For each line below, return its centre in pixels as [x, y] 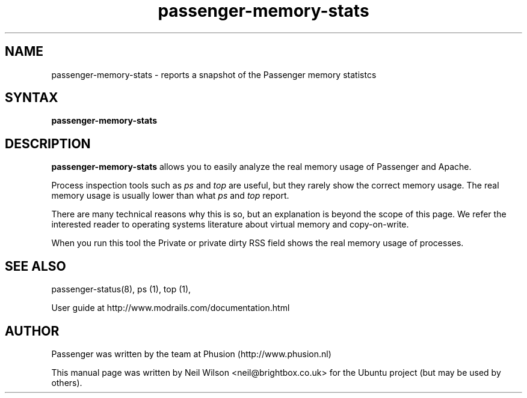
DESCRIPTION [48, 143]
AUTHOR [32, 331]
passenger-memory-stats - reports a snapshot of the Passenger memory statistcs [214, 74]
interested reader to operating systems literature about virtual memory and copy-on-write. [230, 225]
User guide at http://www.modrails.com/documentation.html [171, 308]
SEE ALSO [35, 266]
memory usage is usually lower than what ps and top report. [170, 196]
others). [67, 382]
